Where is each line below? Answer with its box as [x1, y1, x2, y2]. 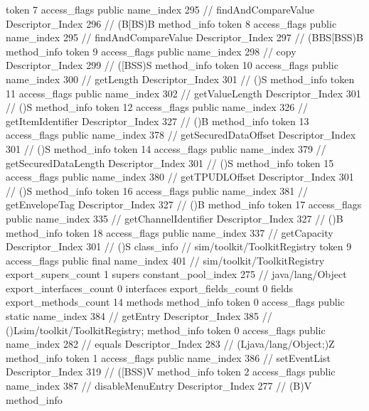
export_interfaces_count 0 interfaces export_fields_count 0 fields [6, 280, 294, 295]
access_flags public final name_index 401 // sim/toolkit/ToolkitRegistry [6, 252, 325, 267]
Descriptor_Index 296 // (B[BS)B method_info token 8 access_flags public [6, 16, 337, 31]
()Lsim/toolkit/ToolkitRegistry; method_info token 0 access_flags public [6, 322, 326, 337]
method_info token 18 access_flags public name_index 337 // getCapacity [6, 225, 333, 240]
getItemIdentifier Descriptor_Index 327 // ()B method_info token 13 [6, 113, 309, 128]
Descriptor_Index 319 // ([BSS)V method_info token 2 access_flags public [6, 364, 336, 379]
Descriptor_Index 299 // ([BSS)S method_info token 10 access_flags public [6, 58, 338, 73]
